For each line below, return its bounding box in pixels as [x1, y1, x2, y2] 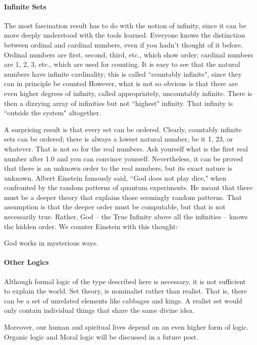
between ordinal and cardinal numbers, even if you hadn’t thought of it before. [4, 39, 243, 49]
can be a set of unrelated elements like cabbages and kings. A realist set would [4, 295, 243, 305]
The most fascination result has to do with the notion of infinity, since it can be [4, 20, 246, 30]
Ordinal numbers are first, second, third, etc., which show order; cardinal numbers [4, 49, 254, 59]
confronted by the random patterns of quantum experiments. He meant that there [4, 182, 253, 193]
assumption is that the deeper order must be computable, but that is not [4, 201, 226, 212]
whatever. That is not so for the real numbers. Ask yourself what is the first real [4, 143, 248, 153]
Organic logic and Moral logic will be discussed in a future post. [4, 331, 199, 342]
